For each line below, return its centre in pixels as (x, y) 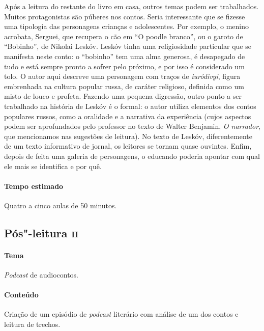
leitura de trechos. (32, 324)
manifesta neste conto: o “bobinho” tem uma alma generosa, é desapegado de (125, 56)
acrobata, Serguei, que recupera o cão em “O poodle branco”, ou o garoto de (124, 36)
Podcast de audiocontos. (41, 275)
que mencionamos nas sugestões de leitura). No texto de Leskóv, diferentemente (128, 136)
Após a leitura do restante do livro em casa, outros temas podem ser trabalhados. (131, 6)
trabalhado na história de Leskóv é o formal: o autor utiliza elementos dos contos (130, 106)
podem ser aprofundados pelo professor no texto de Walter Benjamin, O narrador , (132, 126)
